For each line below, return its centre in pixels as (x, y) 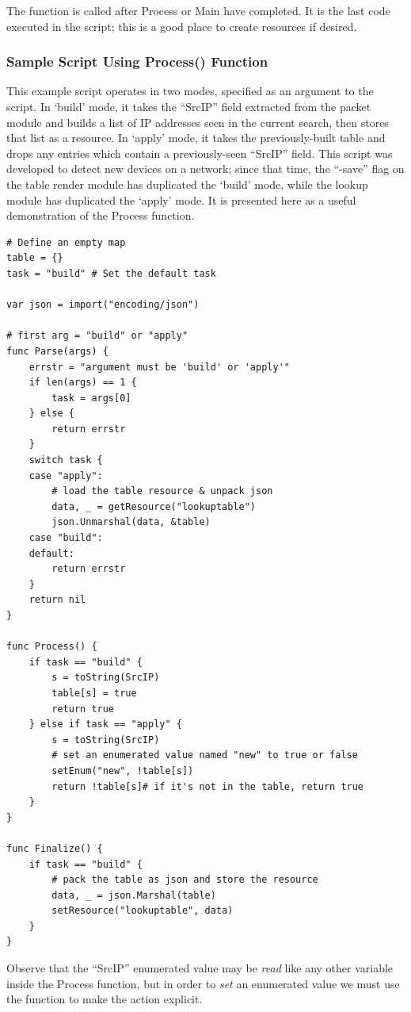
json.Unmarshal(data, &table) (131, 522)
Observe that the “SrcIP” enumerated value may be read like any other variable (200, 968)
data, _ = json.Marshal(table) (134, 895)
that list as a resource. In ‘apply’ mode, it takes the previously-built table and (196, 138)
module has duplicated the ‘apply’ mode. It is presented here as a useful (181, 199)
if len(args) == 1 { (83, 383)
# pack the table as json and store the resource (185, 880)
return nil (57, 600)
